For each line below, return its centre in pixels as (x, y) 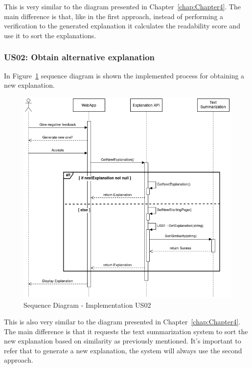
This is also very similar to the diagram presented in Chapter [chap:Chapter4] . (122, 321)
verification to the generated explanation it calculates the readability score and (122, 26)
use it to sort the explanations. (50, 35)
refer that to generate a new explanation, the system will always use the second (123, 350)
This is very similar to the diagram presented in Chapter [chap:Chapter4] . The (122, 6)
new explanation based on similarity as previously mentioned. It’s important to (123, 341)
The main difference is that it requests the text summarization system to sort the (126, 331)
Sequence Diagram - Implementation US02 (87, 305)
